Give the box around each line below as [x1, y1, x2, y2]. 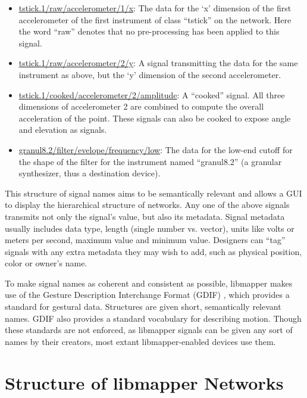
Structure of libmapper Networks [5, 370, 284, 394]
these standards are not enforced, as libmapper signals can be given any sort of [5, 324, 293, 336]
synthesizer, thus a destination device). [18, 167, 161, 179]
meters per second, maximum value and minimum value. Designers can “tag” [5, 234, 286, 246]
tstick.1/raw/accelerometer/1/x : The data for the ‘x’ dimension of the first [18, 2, 292, 14]
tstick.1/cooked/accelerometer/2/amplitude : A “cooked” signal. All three [18, 88, 285, 101]
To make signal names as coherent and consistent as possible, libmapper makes [5, 276, 293, 289]
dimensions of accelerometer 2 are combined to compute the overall [18, 100, 264, 113]
